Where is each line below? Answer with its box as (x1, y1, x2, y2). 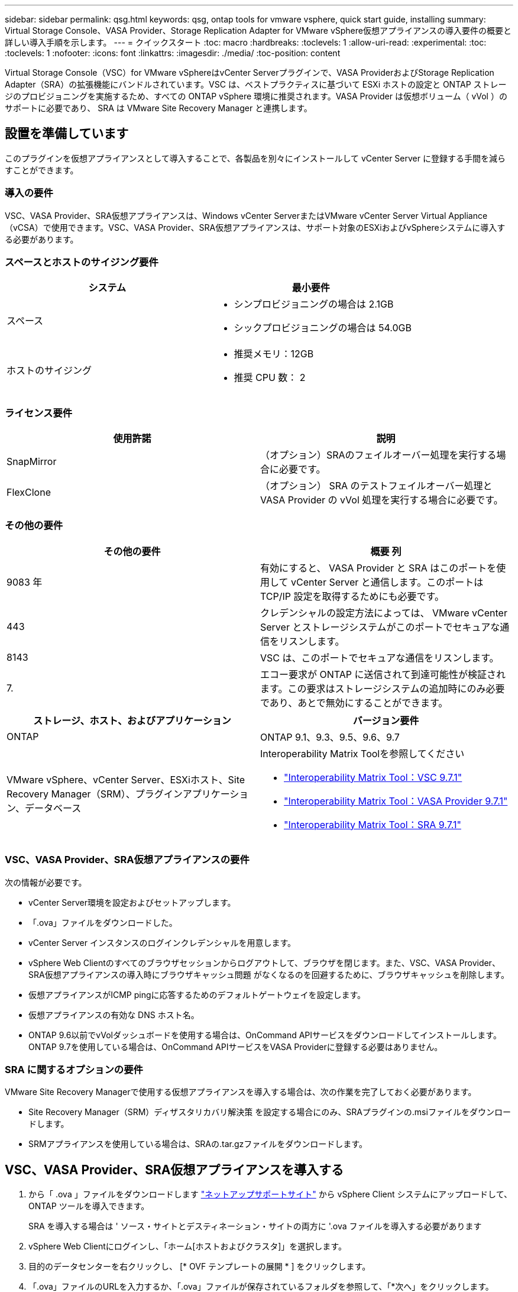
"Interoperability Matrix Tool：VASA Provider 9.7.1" (284, 794, 508, 807)
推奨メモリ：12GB (234, 348, 314, 360)
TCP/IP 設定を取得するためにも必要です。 (260, 590, 444, 602)
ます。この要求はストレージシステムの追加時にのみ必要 (260, 682, 505, 695)
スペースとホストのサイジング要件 (5, 256, 158, 268)
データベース (25, 802, 82, 814)
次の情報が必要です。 (5, 877, 87, 887)
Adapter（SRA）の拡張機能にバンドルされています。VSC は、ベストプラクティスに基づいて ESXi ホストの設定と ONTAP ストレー (5, 79, 507, 89)
